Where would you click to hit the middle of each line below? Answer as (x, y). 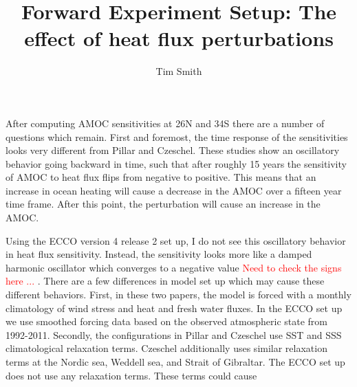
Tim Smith (179, 71)
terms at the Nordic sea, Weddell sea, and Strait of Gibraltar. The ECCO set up (175, 362)
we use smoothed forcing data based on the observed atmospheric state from (167, 321)
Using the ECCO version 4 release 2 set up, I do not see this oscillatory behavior (176, 240)
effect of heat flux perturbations (179, 38)
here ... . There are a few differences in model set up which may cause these (165, 281)
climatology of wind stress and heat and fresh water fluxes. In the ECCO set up (174, 308)
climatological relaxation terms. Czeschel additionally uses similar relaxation (166, 348)
